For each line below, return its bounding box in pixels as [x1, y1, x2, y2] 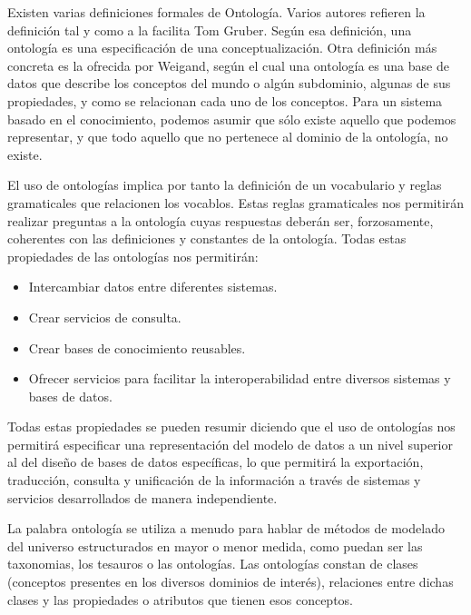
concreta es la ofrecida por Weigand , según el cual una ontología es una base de [7, 55, 449, 74]
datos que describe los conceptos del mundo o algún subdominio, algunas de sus [7, 74, 451, 93]
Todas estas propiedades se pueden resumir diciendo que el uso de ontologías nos [7, 417, 456, 436]
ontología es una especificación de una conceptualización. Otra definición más [7, 38, 437, 57]
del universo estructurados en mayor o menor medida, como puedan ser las [7, 536, 423, 555]
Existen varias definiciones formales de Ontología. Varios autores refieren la [7, 3, 426, 21]
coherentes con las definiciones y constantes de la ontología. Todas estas [7, 229, 407, 248]
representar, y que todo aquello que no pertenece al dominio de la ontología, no [7, 127, 448, 146]
